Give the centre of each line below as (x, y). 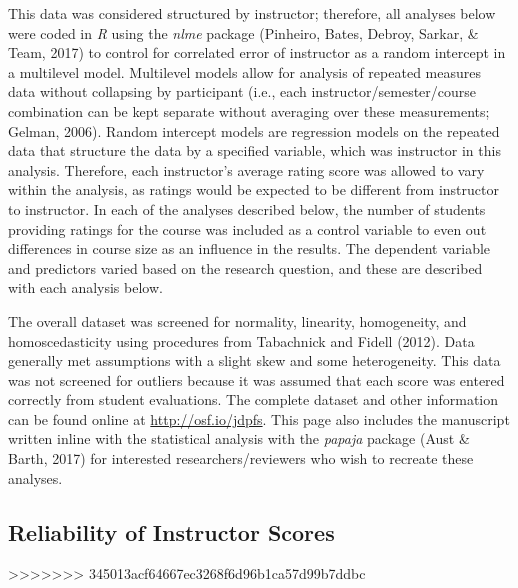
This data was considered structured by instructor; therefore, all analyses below (252, 13)
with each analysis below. (85, 287)
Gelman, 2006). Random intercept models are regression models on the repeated (254, 130)
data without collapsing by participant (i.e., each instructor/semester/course (242, 91)
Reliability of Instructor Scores (171, 531)
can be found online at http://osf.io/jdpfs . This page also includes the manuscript (259, 418)
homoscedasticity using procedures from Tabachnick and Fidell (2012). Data (241, 340)
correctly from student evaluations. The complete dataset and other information (253, 399)
